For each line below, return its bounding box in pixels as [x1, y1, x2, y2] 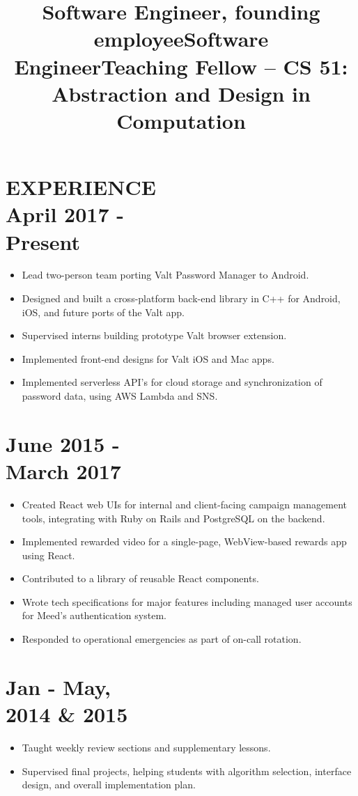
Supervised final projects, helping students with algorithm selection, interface [22, 763, 352, 778]
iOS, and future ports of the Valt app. [22, 304, 185, 319]
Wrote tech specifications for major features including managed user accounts [22, 594, 352, 609]
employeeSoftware [93, 24, 269, 53]
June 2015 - [6, 429, 120, 458]
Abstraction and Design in [52, 79, 311, 107]
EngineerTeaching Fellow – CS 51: [14, 52, 348, 80]
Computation [116, 106, 246, 134]
